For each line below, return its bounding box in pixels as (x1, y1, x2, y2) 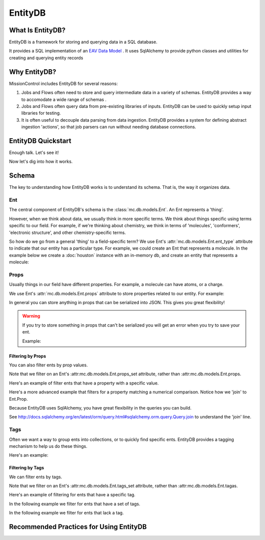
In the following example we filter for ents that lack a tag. (9, 510, 124, 516)
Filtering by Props (9, 353, 46, 359)
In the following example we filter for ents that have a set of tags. (9, 501, 140, 507)
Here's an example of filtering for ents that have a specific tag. (9, 492, 136, 498)
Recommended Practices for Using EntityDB (9, 523, 147, 531)
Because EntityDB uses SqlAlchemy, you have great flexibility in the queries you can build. (9, 405, 192, 411)
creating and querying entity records (9, 54, 83, 61)
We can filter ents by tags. (9, 474, 62, 480)
